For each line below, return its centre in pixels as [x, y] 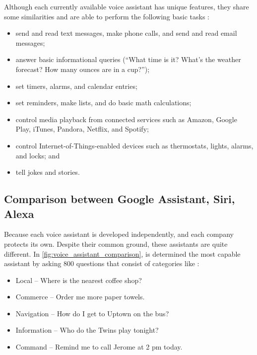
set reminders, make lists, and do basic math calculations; [103, 103]
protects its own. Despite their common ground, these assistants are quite [116, 244]
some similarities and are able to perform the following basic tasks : [107, 16]
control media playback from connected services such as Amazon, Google [126, 119]
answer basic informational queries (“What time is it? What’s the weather [128, 59]
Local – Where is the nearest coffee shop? [79, 280]
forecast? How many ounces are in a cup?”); [83, 69]
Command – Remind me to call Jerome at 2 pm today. [99, 347]
